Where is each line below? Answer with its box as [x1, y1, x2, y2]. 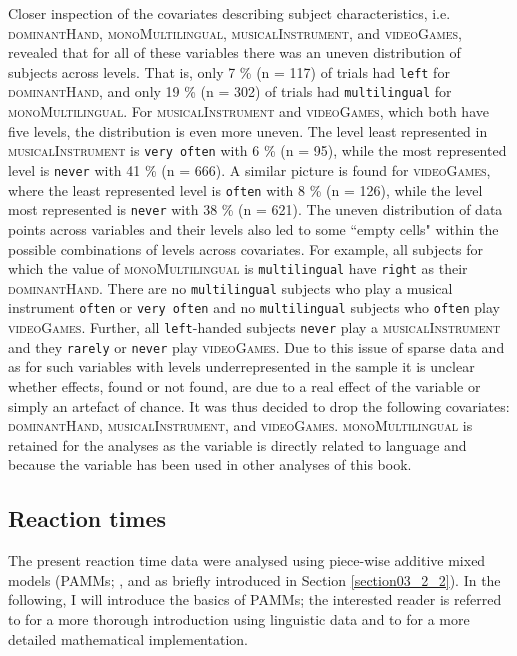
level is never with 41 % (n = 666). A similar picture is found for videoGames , [8, 159, 491, 180]
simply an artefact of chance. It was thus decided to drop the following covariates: [8, 395, 510, 416]
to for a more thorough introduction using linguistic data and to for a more [8, 608, 470, 629]
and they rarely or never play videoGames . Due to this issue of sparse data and [8, 336, 505, 357]
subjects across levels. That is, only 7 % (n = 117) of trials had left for [8, 61, 450, 82]
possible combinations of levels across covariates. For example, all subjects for [8, 238, 484, 259]
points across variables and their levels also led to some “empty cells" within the [8, 218, 499, 239]
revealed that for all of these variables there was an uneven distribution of [8, 42, 461, 63]
